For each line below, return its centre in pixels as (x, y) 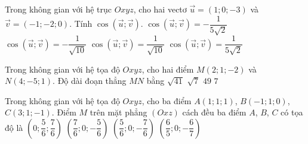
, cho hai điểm (168, 69)
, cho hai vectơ (160, 9)
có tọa (292, 112)
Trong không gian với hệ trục (58, 9)
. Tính (81, 24)
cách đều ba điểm (214, 112)
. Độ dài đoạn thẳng (90, 81)
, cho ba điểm (167, 100)
